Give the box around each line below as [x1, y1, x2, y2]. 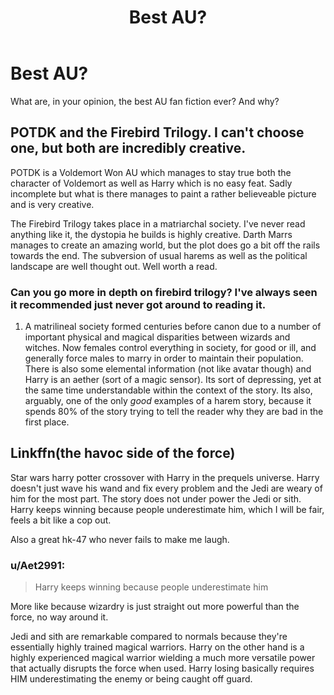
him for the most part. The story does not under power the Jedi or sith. [10, 492, 302, 505]
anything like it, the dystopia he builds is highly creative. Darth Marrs [10, 228, 293, 240]
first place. [24, 416, 70, 428]
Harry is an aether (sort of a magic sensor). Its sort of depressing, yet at [24, 374, 322, 386]
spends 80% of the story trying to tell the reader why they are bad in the [24, 406, 324, 418]
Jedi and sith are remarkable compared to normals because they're [10, 631, 288, 643]
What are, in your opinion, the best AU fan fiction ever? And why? [10, 95, 280, 107]
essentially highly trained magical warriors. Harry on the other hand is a [10, 641, 305, 653]
